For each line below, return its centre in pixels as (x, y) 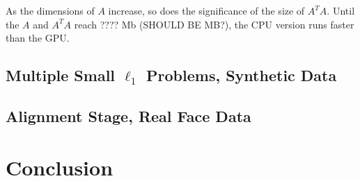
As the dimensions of (50, 10)
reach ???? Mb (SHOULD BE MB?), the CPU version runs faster (214, 24)
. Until (341, 10)
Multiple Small (61, 75)
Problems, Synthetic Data (242, 75)
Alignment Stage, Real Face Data (128, 115)
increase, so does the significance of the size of (206, 10)
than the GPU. (38, 38)
